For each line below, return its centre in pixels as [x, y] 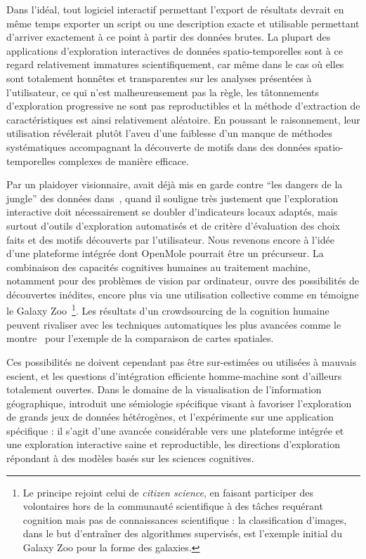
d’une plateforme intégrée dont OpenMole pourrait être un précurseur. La [165, 253]
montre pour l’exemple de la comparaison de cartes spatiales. [140, 338]
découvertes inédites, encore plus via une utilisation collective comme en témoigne [183, 294]
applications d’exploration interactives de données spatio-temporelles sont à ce [175, 50]
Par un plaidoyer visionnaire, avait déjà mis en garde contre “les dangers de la [175, 184]
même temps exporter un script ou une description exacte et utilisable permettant [183, 23]
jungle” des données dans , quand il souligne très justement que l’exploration [172, 198]
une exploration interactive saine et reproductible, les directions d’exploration [173, 444]
